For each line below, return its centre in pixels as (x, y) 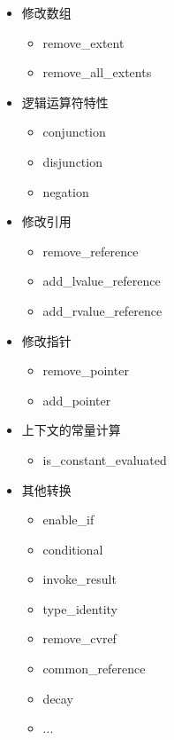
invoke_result (79, 579)
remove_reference (91, 251)
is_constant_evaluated (105, 459)
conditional (73, 549)
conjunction (74, 132)
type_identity (80, 608)
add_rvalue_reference (102, 310)
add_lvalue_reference (102, 281)
